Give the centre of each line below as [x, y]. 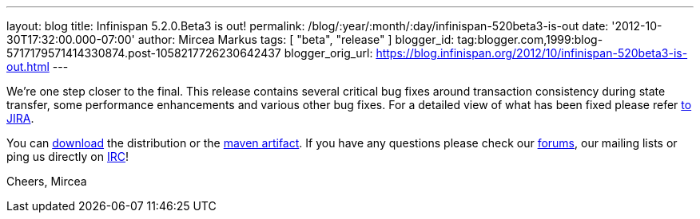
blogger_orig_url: [328, 53]
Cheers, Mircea [47, 181]
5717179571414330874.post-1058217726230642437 [144, 53]
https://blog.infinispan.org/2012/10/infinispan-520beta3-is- [532, 53]
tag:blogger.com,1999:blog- [530, 39]
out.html [28, 66]
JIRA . [20, 118]
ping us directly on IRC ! [68, 156]
